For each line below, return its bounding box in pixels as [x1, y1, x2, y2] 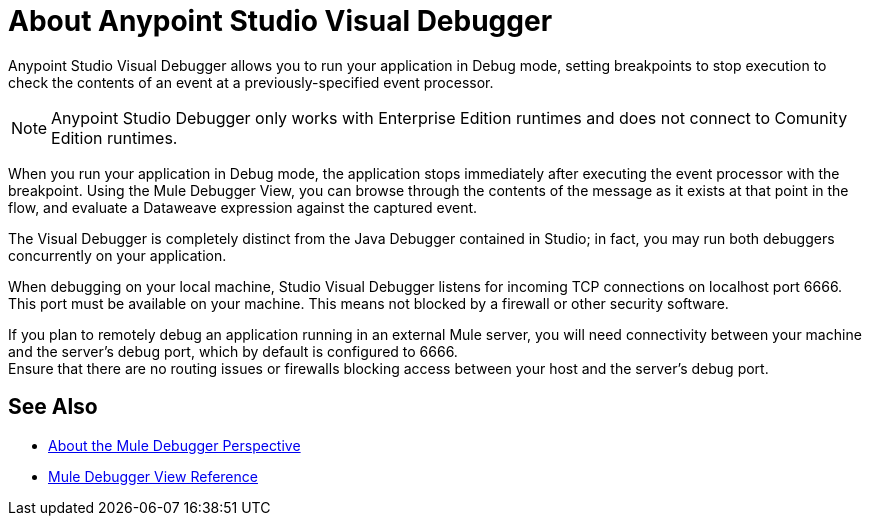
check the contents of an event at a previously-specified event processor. [8, 73, 494, 91]
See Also [8, 394, 98, 420]
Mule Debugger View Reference [48, 467, 258, 485]
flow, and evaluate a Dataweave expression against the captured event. [8, 198, 478, 216]
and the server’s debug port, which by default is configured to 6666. [8, 342, 458, 360]
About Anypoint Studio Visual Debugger [8, 4, 553, 38]
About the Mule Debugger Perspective [48, 436, 301, 454]
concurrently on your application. [8, 246, 227, 264]
